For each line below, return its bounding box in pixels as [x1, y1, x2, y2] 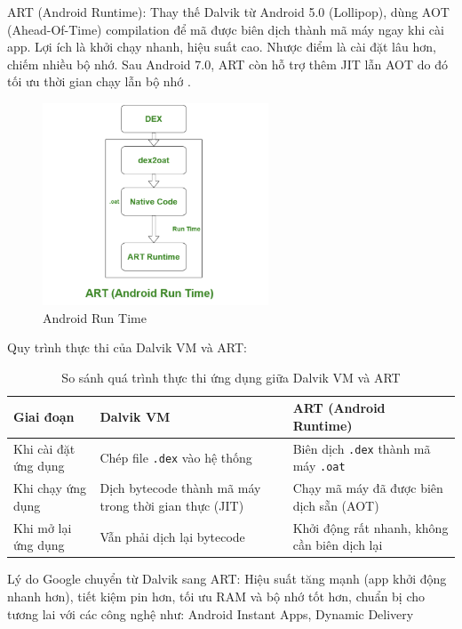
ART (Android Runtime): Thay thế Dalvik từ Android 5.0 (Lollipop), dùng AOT [7, 3, 450, 20]
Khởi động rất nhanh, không [292, 518, 449, 536]
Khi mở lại [13, 518, 72, 536]
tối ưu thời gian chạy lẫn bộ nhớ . [7, 72, 191, 91]
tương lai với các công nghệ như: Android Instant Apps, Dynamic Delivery [7, 604, 414, 623]
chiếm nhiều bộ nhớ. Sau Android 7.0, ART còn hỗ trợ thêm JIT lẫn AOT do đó [7, 54, 448, 73]
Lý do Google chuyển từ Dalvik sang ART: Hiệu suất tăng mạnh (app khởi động [7, 569, 447, 588]
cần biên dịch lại [292, 536, 383, 554]
